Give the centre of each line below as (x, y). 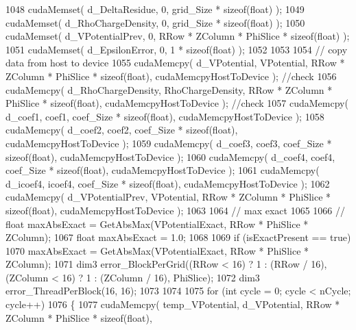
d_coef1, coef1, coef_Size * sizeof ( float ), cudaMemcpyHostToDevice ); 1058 (165, 116)
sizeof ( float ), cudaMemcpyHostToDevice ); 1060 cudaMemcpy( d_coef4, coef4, (170, 156)
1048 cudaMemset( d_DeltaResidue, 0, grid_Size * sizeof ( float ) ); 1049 (155, 9)
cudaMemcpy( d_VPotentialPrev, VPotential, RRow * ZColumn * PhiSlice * (168, 197)
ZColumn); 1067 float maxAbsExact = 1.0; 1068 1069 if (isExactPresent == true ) (178, 237)
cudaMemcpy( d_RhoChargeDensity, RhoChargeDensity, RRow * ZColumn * (169, 89)
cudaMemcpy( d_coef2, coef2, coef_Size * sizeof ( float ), (122, 130)
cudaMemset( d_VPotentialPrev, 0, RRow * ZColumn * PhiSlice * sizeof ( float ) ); (178, 36)
